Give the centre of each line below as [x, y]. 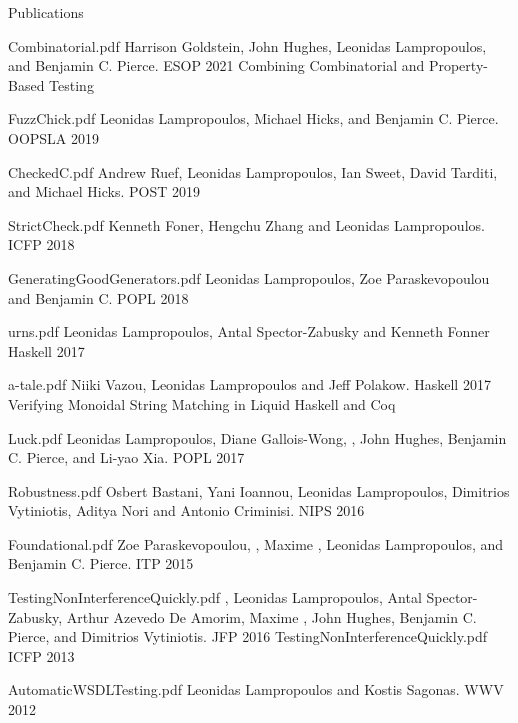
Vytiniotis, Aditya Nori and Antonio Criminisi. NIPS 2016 [186, 510]
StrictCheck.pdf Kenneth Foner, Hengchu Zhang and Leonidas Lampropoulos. [246, 224]
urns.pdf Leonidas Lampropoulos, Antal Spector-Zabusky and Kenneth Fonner [249, 331]
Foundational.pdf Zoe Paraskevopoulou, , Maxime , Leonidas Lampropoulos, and [256, 543]
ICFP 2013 [41, 655]
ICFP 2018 [41, 244]
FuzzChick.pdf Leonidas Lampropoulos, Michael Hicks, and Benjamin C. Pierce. [253, 118]
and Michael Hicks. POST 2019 [104, 191]
